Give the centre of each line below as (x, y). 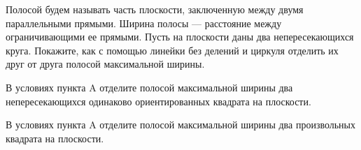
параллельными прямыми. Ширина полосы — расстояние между (144, 23)
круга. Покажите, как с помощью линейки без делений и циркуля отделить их (172, 50)
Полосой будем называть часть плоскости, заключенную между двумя (155, 9)
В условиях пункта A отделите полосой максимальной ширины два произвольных (181, 125)
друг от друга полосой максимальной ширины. (105, 64)
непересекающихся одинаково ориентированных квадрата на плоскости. (158, 101)
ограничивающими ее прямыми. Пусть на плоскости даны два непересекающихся (180, 37)
